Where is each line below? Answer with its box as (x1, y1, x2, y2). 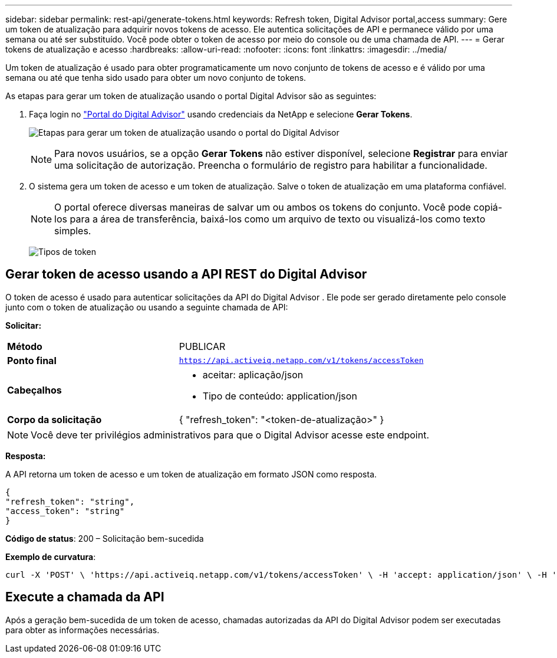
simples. (54, 225, 91, 237)
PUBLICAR (179, 340, 226, 352)
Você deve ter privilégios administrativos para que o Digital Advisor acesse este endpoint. (31, 428, 430, 441)
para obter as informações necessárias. (5, 624, 160, 635)
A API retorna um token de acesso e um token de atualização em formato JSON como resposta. (5, 469, 377, 479)
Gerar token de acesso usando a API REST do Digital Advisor (5, 267, 367, 282)
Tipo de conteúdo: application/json (202, 389, 357, 402)
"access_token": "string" (5, 506, 125, 516)
